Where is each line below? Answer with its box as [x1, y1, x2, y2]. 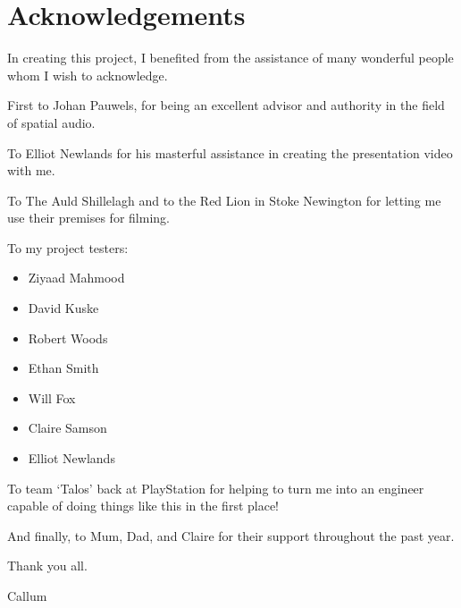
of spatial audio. [7, 113, 96, 131]
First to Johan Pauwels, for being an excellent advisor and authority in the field [7, 96, 445, 114]
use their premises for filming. [7, 208, 170, 227]
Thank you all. [7, 556, 88, 575]
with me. [7, 161, 55, 180]
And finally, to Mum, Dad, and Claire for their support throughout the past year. [7, 526, 455, 545]
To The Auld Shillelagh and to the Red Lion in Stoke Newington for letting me [7, 190, 441, 209]
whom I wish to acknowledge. [7, 65, 168, 84]
